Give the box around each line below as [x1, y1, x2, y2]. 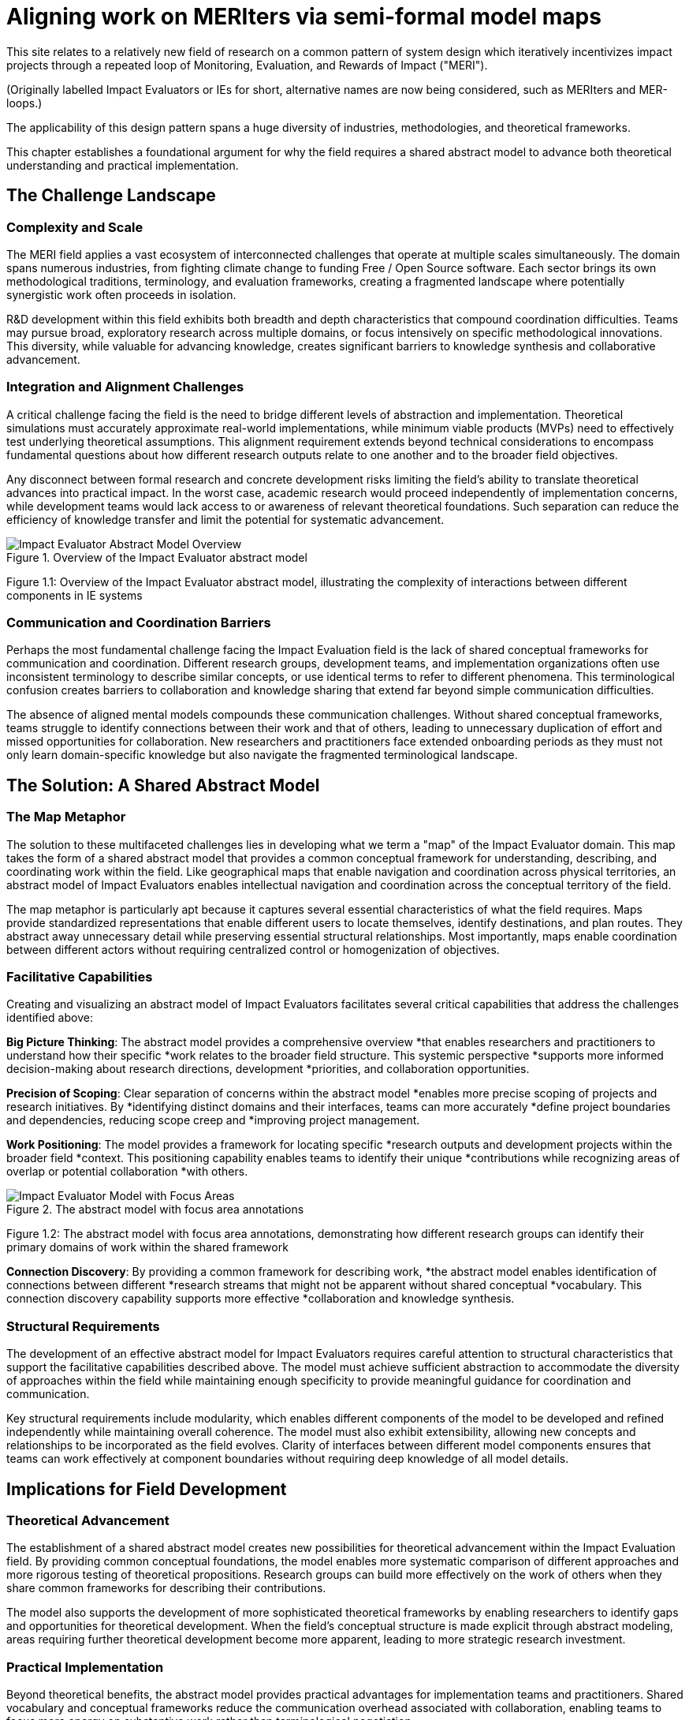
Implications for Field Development [6, 1479, 287, 1499]
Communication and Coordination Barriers [6, 615, 271, 631]
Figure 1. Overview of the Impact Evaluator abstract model [6, 550, 307, 564]
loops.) [6, 95, 43, 110]
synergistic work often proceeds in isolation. [6, 287, 236, 301]
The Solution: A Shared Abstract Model [6, 775, 320, 795]
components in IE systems [6, 588, 143, 602]
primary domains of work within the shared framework [6, 1240, 289, 1254]
